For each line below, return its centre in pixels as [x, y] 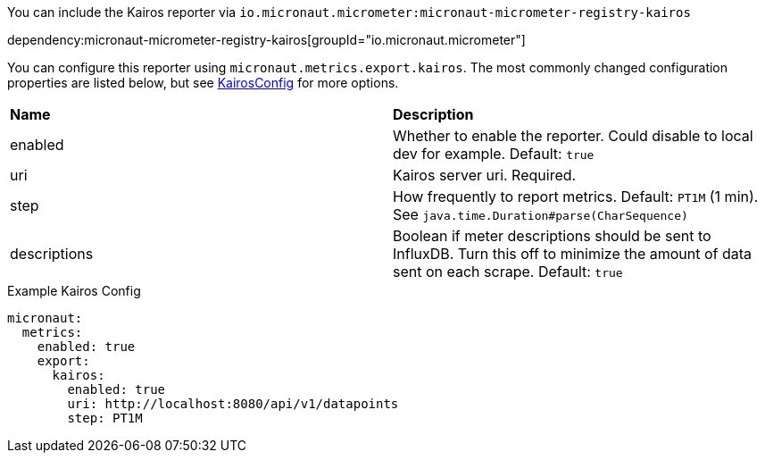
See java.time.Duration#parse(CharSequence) [540, 214]
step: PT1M [105, 418]
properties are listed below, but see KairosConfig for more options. [203, 83]
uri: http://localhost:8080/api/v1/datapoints [233, 404]
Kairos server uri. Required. [485, 175]
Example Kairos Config [74, 291]
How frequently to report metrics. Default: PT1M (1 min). [576, 197]
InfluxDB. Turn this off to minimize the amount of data [573, 254]
